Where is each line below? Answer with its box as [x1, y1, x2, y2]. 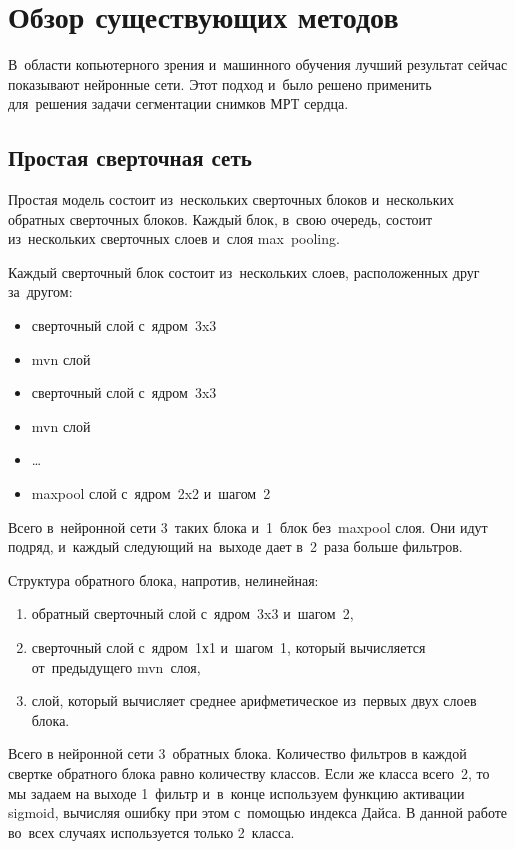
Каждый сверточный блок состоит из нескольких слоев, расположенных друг [8, 261, 480, 282]
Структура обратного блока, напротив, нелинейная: [8, 569, 319, 590]
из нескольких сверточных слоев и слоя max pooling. [8, 228, 340, 249]
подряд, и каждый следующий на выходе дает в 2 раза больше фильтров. [8, 536, 463, 557]
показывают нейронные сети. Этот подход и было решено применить [8, 73, 432, 94]
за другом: [8, 281, 73, 302]
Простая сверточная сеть [8, 142, 252, 173]
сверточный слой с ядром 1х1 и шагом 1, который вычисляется [31, 637, 426, 658]
